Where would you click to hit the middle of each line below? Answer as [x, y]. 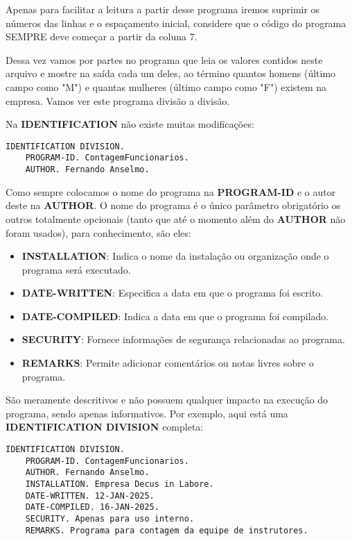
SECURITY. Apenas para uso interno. [110, 518]
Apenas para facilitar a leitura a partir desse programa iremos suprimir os [163, 9]
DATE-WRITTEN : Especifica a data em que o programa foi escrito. [173, 293]
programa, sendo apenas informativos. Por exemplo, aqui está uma [147, 413]
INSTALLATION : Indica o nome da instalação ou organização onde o [175, 256]
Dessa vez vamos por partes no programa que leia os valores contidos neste [164, 59]
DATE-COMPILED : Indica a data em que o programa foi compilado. [175, 316]
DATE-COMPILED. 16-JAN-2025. [92, 507]
